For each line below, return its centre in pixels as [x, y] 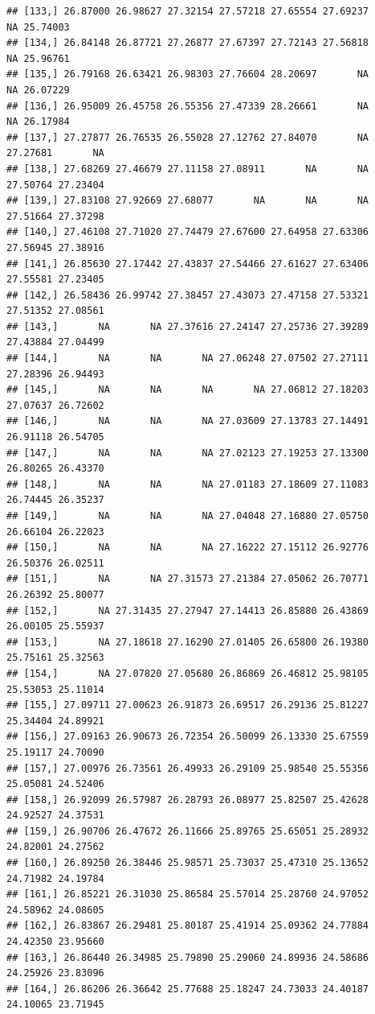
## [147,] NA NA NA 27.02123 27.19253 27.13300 [188, 453]
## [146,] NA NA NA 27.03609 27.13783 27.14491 [188, 421]
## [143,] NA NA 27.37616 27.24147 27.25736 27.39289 [188, 326]
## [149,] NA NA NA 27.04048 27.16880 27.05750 [188, 516]
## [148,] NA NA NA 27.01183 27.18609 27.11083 [188, 484]
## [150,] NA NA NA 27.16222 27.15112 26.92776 [188, 548]
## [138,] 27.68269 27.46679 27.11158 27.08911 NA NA [188, 169]
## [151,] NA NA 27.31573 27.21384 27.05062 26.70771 [188, 579]
